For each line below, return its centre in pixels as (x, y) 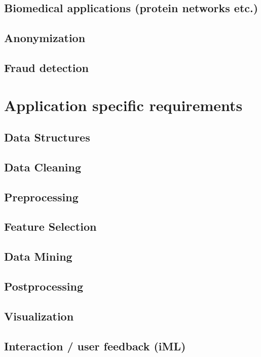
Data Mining (38, 256)
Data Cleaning (43, 167)
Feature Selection (50, 226)
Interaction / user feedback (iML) (95, 346)
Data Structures (47, 137)
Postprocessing (44, 286)
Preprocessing (41, 197)
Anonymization (45, 38)
